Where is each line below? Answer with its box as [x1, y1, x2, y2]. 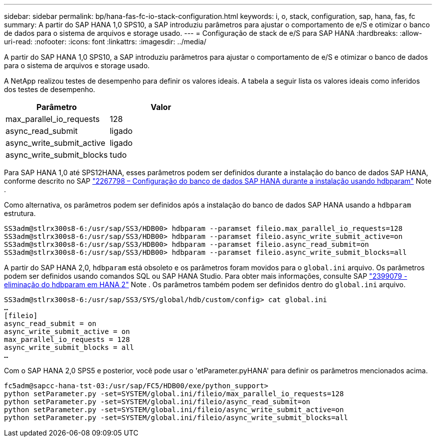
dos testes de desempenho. [4, 85, 96, 94]
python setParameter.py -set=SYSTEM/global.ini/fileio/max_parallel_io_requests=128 [4, 390, 344, 398]
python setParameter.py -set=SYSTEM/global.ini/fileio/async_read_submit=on [4, 398, 311, 406]
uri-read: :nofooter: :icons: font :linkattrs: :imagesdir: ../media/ [4, 37, 207, 46]
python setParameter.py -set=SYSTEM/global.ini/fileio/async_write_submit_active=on [4, 406, 344, 414]
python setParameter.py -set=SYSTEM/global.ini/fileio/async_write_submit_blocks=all [4, 414, 348, 422]
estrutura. [4, 209, 36, 218]
